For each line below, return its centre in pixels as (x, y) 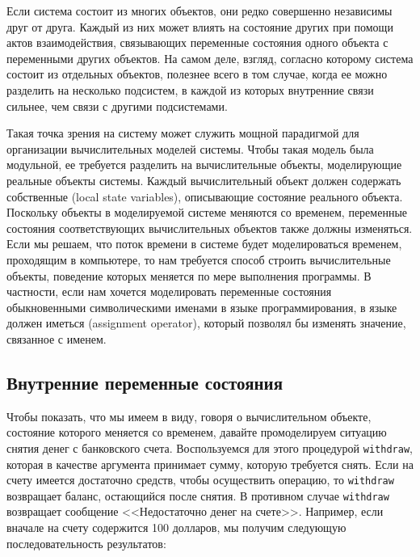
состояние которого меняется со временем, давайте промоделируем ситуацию (197, 432)
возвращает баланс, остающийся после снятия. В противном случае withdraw (198, 495)
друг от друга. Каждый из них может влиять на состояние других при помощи (200, 26)
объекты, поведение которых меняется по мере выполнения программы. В (189, 275)
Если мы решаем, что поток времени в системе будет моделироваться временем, (204, 244)
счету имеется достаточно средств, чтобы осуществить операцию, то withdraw (200, 480)
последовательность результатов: (86, 543)
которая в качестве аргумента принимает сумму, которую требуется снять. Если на (210, 464)
